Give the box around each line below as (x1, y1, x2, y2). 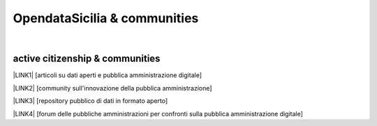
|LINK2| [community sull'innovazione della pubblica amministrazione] (13, 84, 212, 92)
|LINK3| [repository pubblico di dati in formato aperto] (13, 97, 168, 105)
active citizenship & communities (13, 53, 161, 65)
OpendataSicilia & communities (13, 10, 199, 26)
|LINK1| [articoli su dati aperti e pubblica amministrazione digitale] (13, 71, 202, 79)
